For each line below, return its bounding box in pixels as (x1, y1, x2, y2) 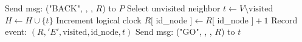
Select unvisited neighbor (127, 2, 221, 14)
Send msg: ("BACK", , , (5, 2, 93, 14)
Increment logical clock (56, 13, 142, 26)
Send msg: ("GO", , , (135, 25, 212, 38)
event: (5, 25, 27, 38)
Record (271, 13, 298, 26)
